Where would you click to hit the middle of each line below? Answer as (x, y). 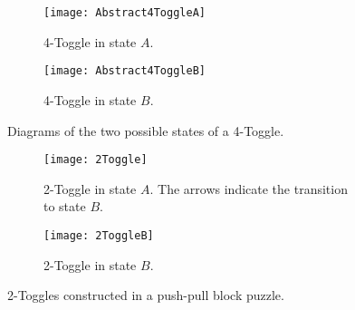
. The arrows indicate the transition (249, 188)
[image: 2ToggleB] (99, 235)
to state (65, 206)
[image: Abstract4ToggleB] (125, 71)
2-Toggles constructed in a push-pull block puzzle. (146, 295)
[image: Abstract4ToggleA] (125, 13)
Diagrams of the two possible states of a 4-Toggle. (146, 130)
